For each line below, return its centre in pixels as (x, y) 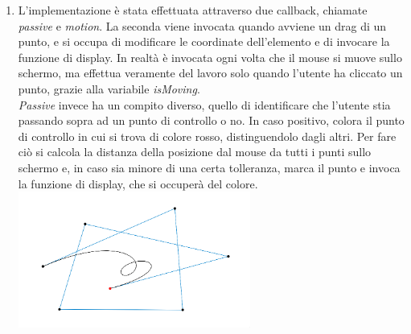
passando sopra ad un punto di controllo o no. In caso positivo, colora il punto (211, 120)
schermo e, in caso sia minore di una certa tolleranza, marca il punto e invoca (209, 167)
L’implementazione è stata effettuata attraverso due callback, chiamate (193, 10)
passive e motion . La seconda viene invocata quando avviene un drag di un (202, 25)
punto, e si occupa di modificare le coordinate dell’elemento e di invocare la (204, 41)
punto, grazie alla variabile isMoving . (109, 88)
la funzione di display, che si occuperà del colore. (138, 183)
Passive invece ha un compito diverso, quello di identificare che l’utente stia (204, 104)
